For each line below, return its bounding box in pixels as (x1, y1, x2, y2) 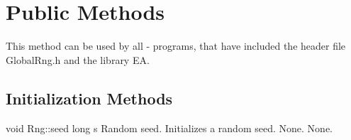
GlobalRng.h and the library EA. (6, 52, 150, 67)
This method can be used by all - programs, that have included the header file (6, 38, 346, 53)
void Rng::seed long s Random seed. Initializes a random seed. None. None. (6, 120, 333, 135)
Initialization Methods (6, 87, 173, 109)
